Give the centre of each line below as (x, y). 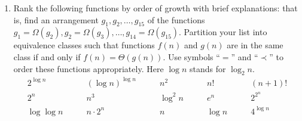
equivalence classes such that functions (84, 45)
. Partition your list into (223, 32)
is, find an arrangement (56, 19)
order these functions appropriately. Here (89, 68)
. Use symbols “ (191, 56)
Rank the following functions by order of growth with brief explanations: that (155, 8)
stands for (208, 68)
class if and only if (47, 56)
